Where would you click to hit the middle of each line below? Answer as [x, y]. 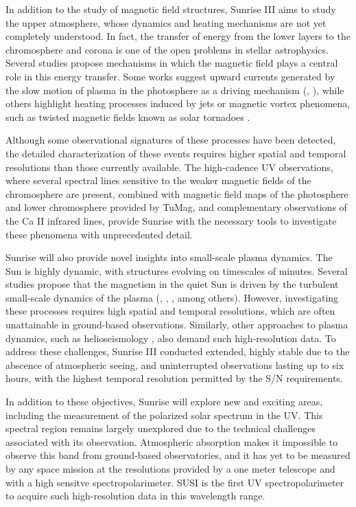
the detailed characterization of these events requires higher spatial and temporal [176, 153]
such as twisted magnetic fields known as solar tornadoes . [128, 116]
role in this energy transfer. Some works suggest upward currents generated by [170, 76]
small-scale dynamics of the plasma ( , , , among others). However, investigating [172, 297]
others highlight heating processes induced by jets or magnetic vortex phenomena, [178, 103]
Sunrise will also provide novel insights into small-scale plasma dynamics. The [169, 257]
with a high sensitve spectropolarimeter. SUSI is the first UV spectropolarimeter [175, 482]
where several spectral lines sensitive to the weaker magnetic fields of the [158, 180]
